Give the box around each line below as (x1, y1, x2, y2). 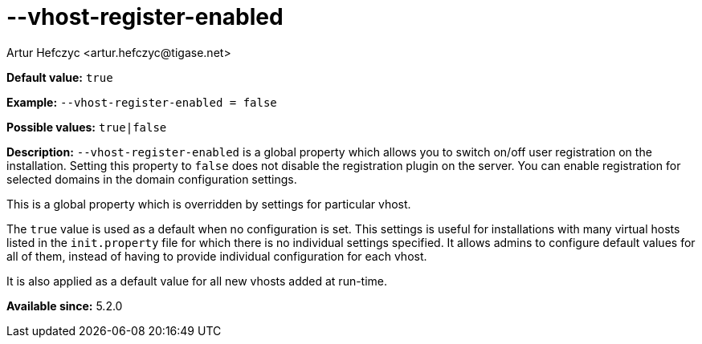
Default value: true (6, 70, 113, 84)
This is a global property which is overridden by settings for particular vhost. (6, 196, 411, 211)
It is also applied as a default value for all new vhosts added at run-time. (6, 273, 388, 288)
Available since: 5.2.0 (6, 298, 123, 313)
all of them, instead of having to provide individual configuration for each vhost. (6, 249, 427, 263)
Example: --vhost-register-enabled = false (6, 95, 277, 109)
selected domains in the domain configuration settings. (6, 172, 297, 186)
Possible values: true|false (6, 119, 167, 134)
